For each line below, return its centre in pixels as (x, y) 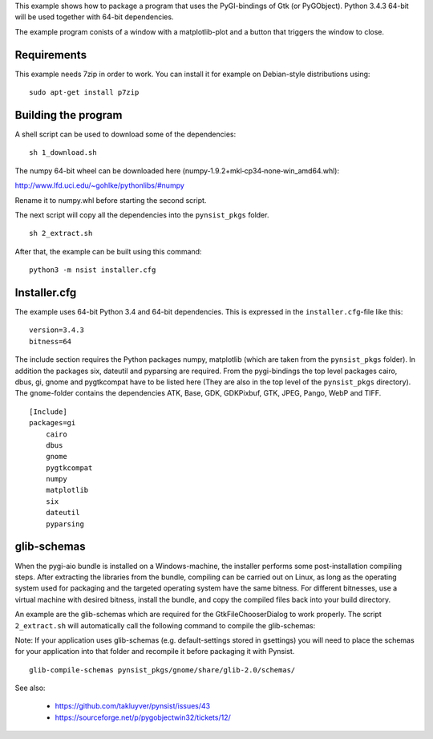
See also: (30, 688)
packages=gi (53, 423)
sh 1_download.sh (63, 153)
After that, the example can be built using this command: (108, 251)
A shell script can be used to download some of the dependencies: (125, 134)
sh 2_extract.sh (61, 233)
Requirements (51, 55)
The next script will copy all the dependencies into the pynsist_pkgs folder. (142, 215)
